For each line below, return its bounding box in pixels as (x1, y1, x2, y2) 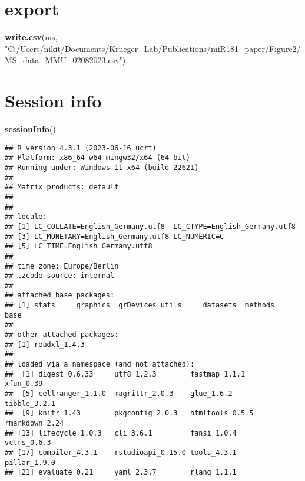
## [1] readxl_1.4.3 (5, 340, 85, 349)
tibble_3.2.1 (5, 399, 55, 408)
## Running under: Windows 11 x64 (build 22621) (5, 163, 199, 172)
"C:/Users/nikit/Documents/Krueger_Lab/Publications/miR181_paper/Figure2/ (5, 42, 301, 54)
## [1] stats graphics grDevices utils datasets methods (5, 301, 275, 310)
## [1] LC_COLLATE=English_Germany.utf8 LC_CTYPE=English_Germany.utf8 (5, 222, 296, 231)
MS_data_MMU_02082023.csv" (5, 54, 122, 66)
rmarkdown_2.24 (5, 419, 64, 427)
